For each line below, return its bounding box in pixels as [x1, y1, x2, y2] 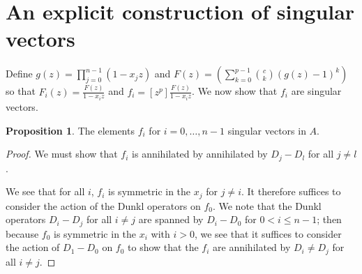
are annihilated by [213, 240, 291, 254]
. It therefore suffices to [241, 184, 341, 199]
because [6, 226, 39, 241]
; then [317, 212, 342, 227]
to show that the [128, 240, 199, 254]
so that [6, 84, 36, 98]
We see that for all [6, 184, 85, 199]
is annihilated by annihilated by [132, 146, 268, 161]
